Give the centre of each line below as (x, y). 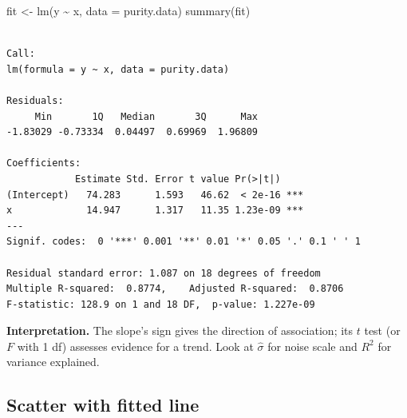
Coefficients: (44, 163)
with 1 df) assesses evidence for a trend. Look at (135, 346)
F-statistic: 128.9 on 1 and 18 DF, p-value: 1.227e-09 (161, 304)
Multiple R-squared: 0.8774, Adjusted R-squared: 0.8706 (175, 289)
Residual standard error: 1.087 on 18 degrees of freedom (164, 273)
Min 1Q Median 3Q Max (146, 116)
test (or (382, 330)
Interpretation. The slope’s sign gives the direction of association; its (180, 330)
